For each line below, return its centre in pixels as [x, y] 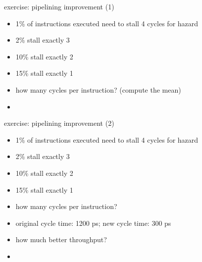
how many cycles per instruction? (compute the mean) [98, 89]
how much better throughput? [61, 239]
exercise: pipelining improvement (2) [59, 123]
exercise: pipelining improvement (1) [59, 6]
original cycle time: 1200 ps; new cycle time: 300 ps [93, 223]
